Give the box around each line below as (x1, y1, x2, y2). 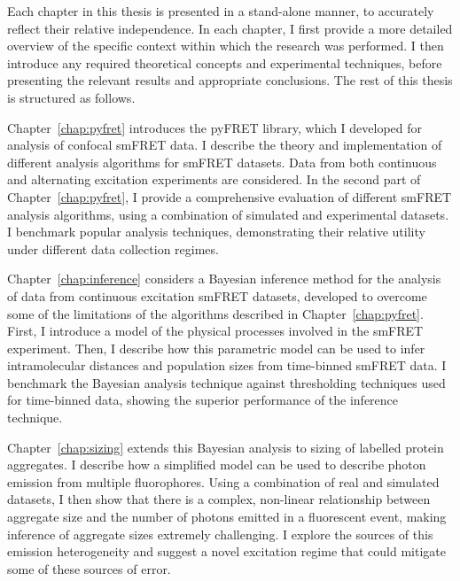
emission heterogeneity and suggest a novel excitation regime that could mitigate (7, 542, 447, 561)
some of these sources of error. (7, 559, 171, 577)
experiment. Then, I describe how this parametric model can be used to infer (7, 338, 425, 357)
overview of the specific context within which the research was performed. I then (7, 36, 444, 55)
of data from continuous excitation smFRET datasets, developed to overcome (7, 286, 427, 305)
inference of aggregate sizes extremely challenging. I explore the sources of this (7, 524, 433, 543)
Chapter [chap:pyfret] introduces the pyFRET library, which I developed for (7, 118, 423, 136)
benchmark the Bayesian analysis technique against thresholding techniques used (7, 373, 446, 391)
